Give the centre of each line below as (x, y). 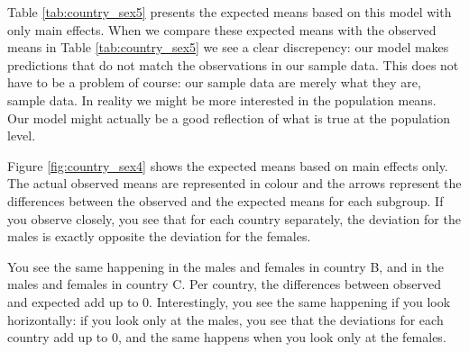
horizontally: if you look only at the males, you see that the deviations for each (225, 319)
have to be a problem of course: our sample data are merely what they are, (214, 82)
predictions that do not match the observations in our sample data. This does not (233, 64)
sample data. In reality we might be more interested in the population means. (222, 99)
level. (22, 135)
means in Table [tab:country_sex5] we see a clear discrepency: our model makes (228, 47)
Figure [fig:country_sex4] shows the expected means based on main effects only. (228, 165)
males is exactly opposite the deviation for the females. (159, 236)
